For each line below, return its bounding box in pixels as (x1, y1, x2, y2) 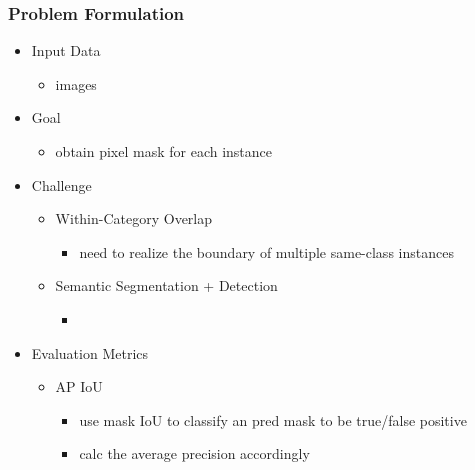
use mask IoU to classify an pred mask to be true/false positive (79, 409, 467, 430)
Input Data (31, 40, 101, 61)
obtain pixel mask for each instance (55, 141, 273, 161)
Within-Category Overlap (55, 208, 213, 229)
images (55, 73, 97, 94)
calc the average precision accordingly (79, 443, 310, 464)
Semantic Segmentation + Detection (55, 275, 278, 296)
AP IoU (55, 376, 103, 397)
